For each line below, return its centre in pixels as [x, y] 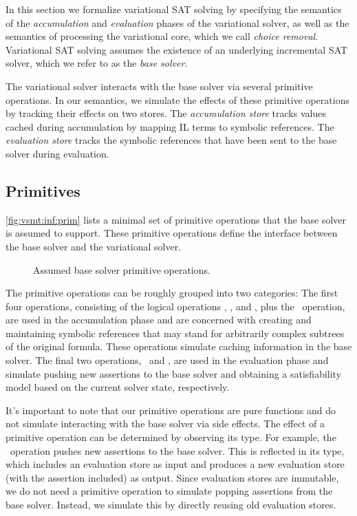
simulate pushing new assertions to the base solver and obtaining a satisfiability [174, 373]
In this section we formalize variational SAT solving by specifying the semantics [174, 9]
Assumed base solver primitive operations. [122, 269]
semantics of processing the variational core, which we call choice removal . [162, 36]
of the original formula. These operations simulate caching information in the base [179, 346]
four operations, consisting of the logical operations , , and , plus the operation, [175, 306]
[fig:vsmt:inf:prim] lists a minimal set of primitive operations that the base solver [176, 219]
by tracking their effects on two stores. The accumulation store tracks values [166, 113]
